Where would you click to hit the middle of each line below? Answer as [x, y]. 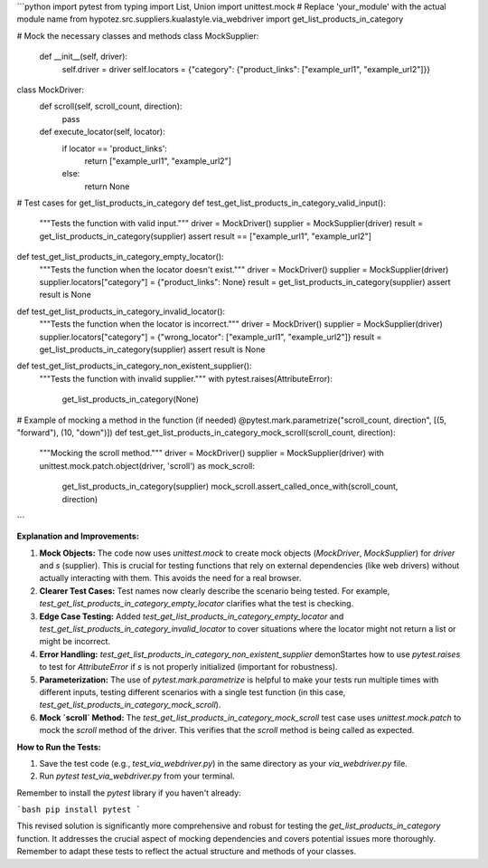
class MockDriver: [51, 90]
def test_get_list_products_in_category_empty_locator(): [121, 257]
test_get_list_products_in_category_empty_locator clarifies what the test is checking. [197, 604]
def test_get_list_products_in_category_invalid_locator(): [121, 311]
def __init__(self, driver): [84, 57]
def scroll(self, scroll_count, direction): [111, 106]
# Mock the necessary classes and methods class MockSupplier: [138, 35]
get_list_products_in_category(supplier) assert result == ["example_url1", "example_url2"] [206, 236]
